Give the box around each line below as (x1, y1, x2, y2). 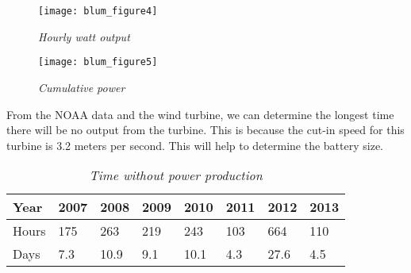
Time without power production (89, 166, 263, 185)
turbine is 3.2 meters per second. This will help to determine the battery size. (6, 136, 383, 153)
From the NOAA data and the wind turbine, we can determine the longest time (6, 106, 394, 122)
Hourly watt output (38, 28, 130, 44)
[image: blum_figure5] (38, 56, 158, 68)
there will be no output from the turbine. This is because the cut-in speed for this (6, 121, 405, 138)
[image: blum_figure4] (38, 6, 158, 17)
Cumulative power (38, 79, 125, 95)
